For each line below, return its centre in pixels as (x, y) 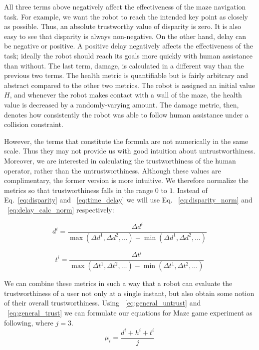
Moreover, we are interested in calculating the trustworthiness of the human (120, 160)
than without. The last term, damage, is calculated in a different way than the (124, 65)
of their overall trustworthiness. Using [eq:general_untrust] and (103, 303)
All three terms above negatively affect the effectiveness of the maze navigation (125, 6)
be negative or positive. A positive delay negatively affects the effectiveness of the (129, 46)
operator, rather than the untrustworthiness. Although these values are (113, 170)
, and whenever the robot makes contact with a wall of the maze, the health (126, 95)
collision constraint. (34, 124)
